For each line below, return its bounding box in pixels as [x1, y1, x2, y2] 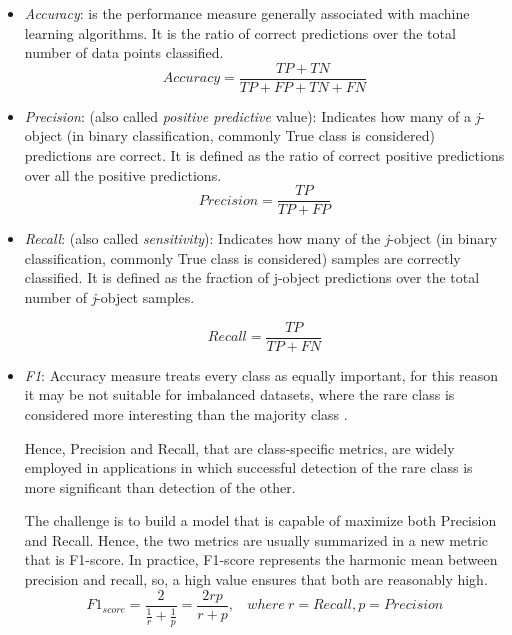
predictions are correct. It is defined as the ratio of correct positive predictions [24, 145, 505, 166]
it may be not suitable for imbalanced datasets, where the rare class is [24, 384, 455, 405]
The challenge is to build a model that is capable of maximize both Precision [24, 510, 497, 531]
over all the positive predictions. [24, 164, 222, 185]
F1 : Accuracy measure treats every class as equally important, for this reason [24, 364, 499, 385]
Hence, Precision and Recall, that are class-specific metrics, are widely [24, 437, 455, 458]
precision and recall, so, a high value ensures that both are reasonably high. [24, 569, 488, 590]
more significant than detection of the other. [24, 476, 296, 497]
